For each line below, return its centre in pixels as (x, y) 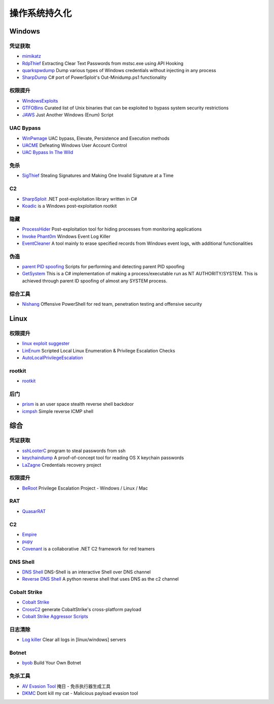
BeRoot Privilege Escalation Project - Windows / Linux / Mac (85, 488)
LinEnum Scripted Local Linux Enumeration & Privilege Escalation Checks (98, 350)
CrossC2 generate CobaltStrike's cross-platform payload (82, 609)
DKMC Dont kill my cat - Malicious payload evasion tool (80, 693)
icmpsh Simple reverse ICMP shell (58, 411)
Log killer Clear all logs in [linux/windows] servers (74, 639)
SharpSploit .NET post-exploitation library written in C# (79, 199)
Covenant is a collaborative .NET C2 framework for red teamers (88, 549)
